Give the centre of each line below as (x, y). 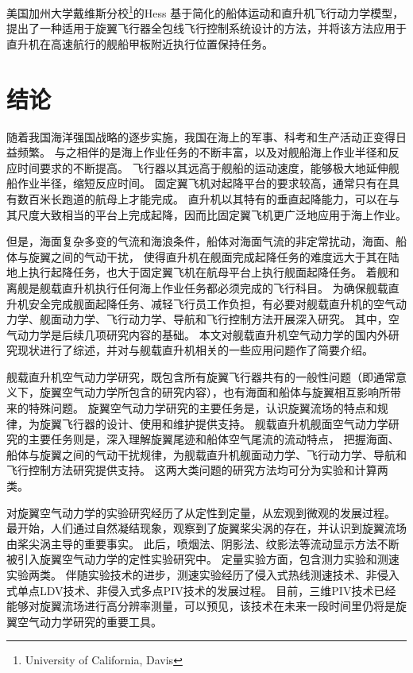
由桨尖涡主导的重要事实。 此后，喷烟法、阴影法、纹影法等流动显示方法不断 (203, 543)
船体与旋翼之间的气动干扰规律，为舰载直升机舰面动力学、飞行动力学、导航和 (206, 454)
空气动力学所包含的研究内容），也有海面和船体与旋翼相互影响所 (226, 392)
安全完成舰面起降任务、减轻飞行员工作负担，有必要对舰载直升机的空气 (212, 303)
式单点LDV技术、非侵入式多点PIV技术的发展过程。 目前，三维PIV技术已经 (201, 590)
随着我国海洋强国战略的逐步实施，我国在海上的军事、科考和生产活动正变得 (201, 136)
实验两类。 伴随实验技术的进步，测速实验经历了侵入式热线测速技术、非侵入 (203, 574)
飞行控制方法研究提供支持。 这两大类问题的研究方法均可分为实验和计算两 (197, 470)
